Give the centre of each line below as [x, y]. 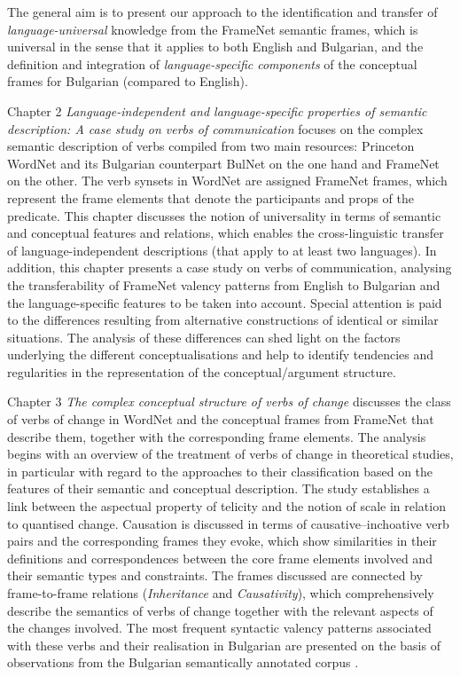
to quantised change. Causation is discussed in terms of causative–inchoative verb [228, 523]
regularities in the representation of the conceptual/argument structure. [202, 371]
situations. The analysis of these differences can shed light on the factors [204, 337]
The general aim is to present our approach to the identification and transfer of [222, 12]
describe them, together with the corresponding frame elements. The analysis [217, 436]
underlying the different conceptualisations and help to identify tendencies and [221, 354]
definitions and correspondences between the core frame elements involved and [220, 558]
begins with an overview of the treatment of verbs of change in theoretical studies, [230, 454]
